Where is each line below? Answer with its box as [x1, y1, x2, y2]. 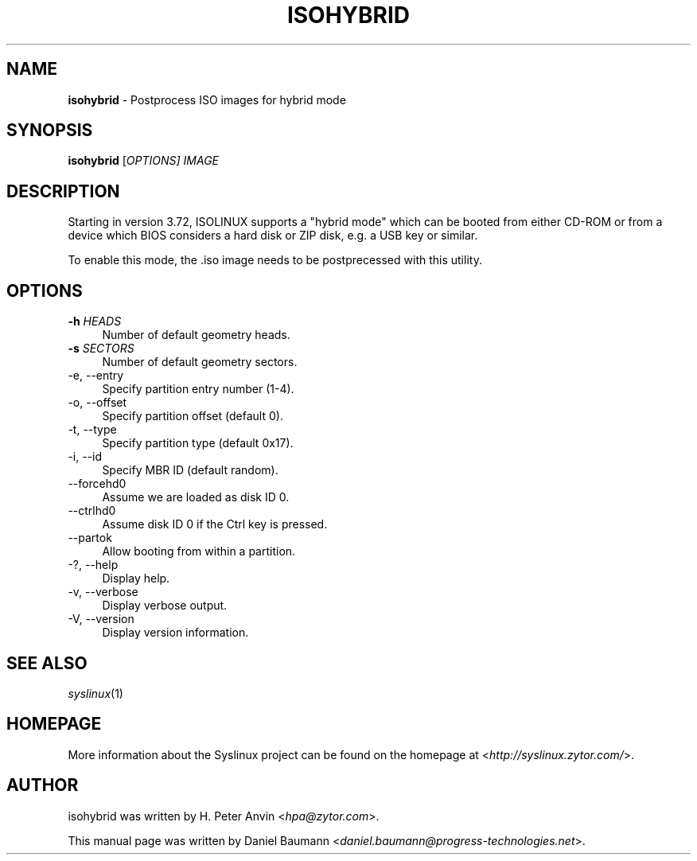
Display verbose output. [102, 598, 228, 613]
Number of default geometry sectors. [102, 355, 298, 369]
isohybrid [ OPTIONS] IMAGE [68, 154, 219, 168]
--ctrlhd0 [68, 504, 116, 518]
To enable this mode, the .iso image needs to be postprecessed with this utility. [68, 253, 482, 267]
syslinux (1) [68, 686, 123, 700]
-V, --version [68, 612, 134, 626]
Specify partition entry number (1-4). [102, 382, 294, 396]
